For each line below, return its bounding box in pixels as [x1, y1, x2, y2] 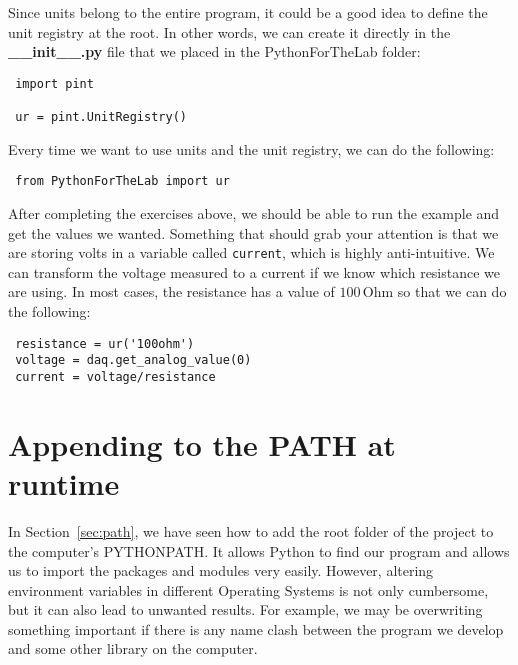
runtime [8, 462, 120, 503]
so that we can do [397, 281, 507, 302]
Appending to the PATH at [8, 423, 396, 464]
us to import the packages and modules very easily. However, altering [8, 560, 434, 581]
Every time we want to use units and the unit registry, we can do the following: [8, 138, 495, 159]
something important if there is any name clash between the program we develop [8, 618, 504, 639]
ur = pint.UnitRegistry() [15, 110, 187, 125]
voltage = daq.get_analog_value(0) [15, 353, 252, 368]
